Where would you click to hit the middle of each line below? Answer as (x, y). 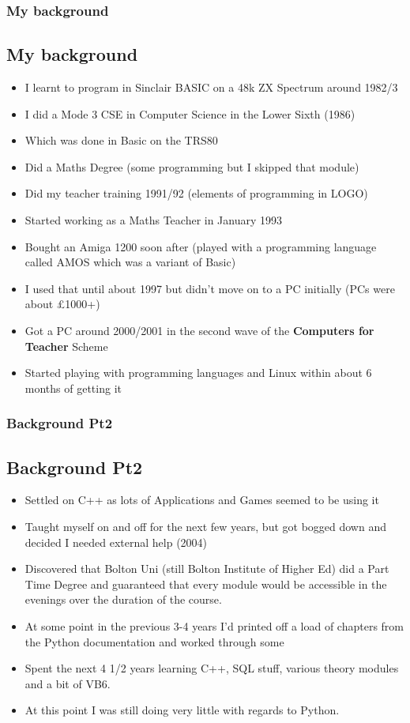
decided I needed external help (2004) (116, 542)
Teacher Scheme (66, 346)
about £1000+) (62, 304)
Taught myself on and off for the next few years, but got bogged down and (205, 526)
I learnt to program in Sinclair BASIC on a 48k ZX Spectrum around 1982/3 (211, 87)
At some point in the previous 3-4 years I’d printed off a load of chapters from (214, 625)
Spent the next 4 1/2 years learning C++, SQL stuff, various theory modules (212, 668)
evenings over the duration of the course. (123, 599)
